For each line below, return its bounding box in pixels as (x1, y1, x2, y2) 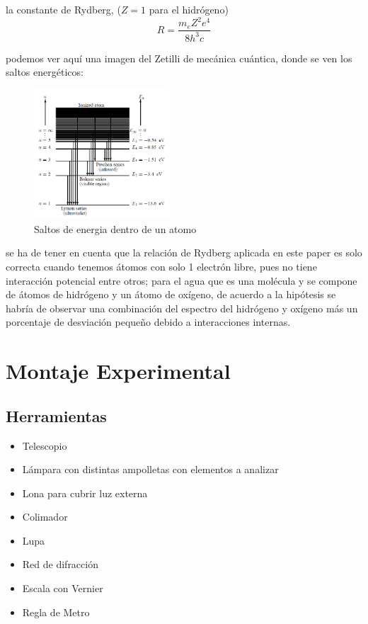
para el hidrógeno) (149, 2, 229, 16)
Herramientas (6, 404, 107, 426)
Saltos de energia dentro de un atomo (34, 221, 197, 236)
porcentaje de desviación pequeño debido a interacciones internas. (6, 314, 291, 329)
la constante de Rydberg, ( (6, 2, 121, 16)
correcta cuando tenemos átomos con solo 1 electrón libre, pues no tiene (6, 259, 317, 273)
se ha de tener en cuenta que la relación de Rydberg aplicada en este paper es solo (6, 245, 362, 260)
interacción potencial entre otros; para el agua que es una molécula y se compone (6, 273, 357, 288)
